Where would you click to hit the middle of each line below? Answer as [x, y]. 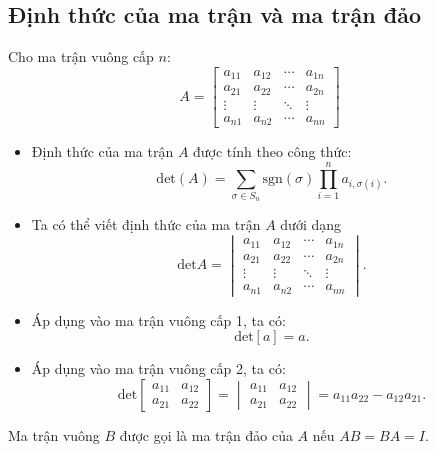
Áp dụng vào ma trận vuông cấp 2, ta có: [158, 368]
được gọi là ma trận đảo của [206, 434]
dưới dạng [311, 224]
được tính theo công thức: [272, 151]
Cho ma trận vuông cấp [81, 56]
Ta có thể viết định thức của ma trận [146, 224]
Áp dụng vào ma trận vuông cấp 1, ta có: [158, 319]
